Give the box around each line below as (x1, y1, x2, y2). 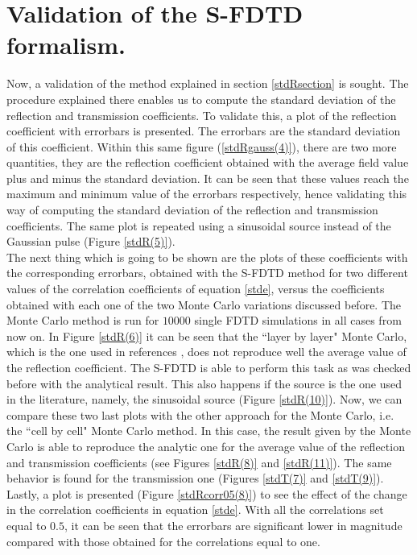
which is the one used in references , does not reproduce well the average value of (6, 343, 407, 360)
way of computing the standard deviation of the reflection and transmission (6, 201, 378, 218)
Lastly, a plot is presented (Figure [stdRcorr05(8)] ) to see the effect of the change (6, 485, 407, 502)
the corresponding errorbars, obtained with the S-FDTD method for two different (6, 264, 408, 281)
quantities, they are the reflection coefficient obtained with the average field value (6, 154, 409, 171)
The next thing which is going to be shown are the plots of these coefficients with (6, 248, 408, 265)
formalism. (6, 28, 126, 61)
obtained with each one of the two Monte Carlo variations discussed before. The (6, 296, 402, 313)
